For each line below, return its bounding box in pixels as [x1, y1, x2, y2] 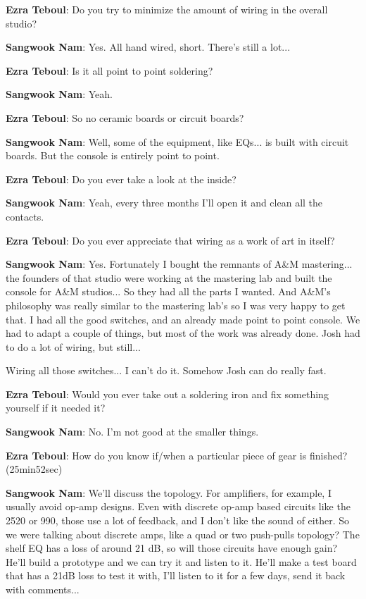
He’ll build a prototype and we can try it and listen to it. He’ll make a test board [6, 554, 357, 569]
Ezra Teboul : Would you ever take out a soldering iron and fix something [6, 386, 329, 401]
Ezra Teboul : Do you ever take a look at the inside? [6, 171, 236, 186]
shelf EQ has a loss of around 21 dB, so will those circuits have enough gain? [6, 541, 338, 555]
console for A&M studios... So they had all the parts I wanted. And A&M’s [6, 284, 331, 299]
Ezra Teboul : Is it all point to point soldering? [6, 63, 213, 78]
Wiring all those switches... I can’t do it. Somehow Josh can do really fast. [6, 363, 327, 378]
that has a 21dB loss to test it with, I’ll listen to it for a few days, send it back [6, 568, 346, 583]
